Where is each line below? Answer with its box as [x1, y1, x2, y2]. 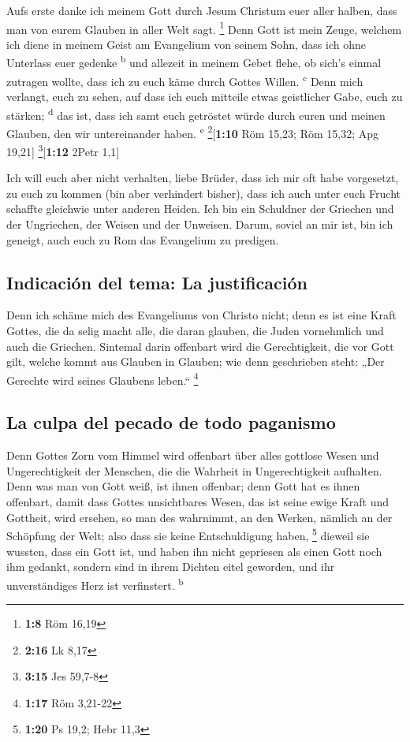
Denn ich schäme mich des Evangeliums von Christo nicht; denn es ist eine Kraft [6, 307, 397, 323]
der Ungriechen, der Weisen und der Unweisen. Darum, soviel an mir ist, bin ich [6, 216, 393, 233]
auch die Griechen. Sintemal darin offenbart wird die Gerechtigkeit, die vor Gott [6, 337, 394, 354]
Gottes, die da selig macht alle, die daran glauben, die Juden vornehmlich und [6, 323, 384, 339]
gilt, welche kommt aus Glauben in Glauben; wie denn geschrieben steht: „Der [6, 353, 385, 370]
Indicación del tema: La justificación [6, 270, 307, 294]
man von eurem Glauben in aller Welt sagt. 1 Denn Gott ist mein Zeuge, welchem [6, 18, 402, 37]
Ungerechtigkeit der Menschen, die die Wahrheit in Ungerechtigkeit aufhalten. [6, 462, 382, 479]
